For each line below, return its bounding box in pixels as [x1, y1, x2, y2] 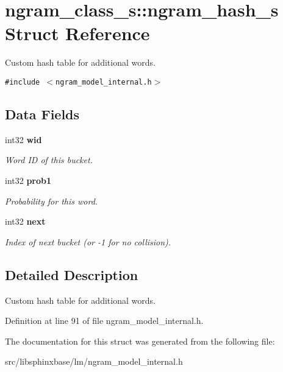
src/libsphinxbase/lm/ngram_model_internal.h [5, 355, 183, 368]
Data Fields [5, 104, 80, 123]
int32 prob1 [5, 174, 52, 186]
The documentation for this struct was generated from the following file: [5, 334, 275, 347]
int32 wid [5, 133, 42, 146]
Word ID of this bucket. [5, 153, 93, 166]
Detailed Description [5, 265, 138, 284]
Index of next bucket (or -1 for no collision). [5, 235, 171, 248]
